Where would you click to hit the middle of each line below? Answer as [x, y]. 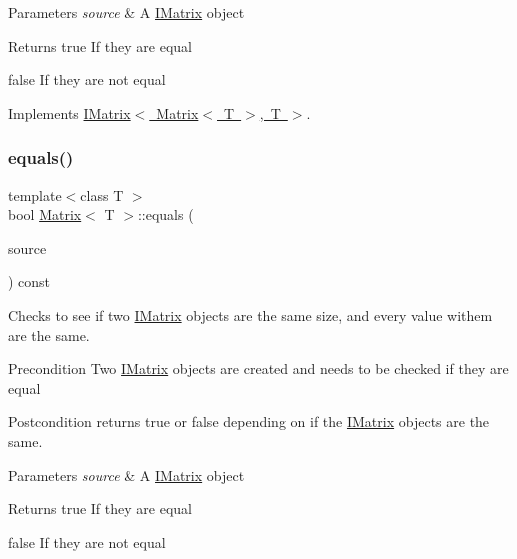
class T [102, 194]
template [35, 194]
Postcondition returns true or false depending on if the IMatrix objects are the [249, 421]
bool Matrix [45, 214]
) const [29, 281]
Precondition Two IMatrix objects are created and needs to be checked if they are [258, 368]
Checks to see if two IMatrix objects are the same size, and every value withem [250, 314]
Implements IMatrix [69, 112]
